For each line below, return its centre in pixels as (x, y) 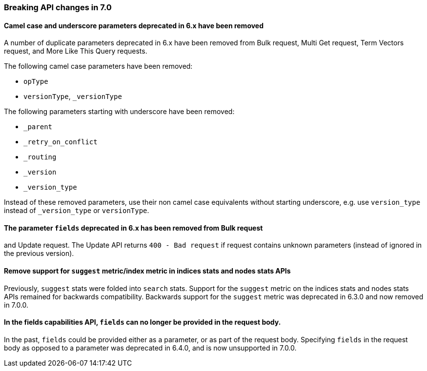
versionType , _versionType (73, 97)
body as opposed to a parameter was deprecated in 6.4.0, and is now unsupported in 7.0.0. (150, 348)
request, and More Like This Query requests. (76, 51)
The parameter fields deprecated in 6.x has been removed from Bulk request (133, 228)
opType (36, 82)
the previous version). (39, 254)
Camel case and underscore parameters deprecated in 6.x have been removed (134, 25)
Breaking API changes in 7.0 (58, 7)
